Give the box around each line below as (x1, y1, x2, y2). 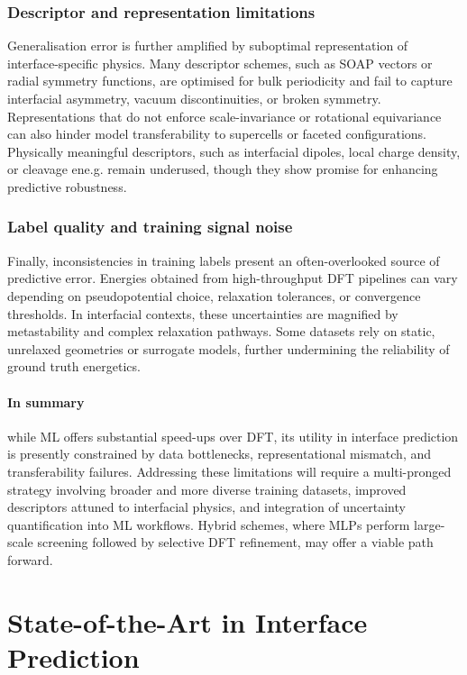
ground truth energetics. (7, 357, 141, 376)
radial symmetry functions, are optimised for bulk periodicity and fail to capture (7, 71, 453, 90)
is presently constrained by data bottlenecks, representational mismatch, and (7, 444, 432, 463)
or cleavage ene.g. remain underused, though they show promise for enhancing (7, 160, 438, 178)
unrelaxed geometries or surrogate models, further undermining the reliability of (7, 339, 450, 358)
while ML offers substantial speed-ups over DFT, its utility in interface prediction (7, 426, 459, 445)
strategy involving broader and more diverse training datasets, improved (7, 479, 407, 498)
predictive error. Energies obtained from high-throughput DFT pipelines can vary (7, 269, 458, 287)
